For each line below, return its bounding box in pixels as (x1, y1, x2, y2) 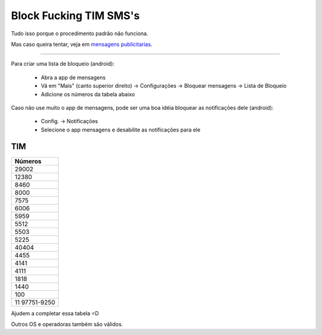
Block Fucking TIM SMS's (11, 9, 140, 22)
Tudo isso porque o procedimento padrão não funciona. (11, 30, 148, 37)
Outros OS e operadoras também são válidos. (11, 320, 123, 328)
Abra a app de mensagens (41, 73, 106, 81)
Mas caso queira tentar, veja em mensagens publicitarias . (11, 41, 153, 48)
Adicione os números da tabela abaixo (41, 90, 135, 98)
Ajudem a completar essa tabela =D (11, 309, 100, 316)
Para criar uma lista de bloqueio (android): (11, 60, 114, 67)
